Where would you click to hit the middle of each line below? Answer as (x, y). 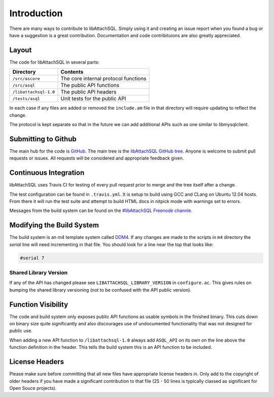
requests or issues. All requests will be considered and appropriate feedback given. (97, 158)
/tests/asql (26, 98)
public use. (21, 331)
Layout (21, 50)
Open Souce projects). (33, 388)
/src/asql (24, 85)
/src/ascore (26, 79)
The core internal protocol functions (104, 79)
